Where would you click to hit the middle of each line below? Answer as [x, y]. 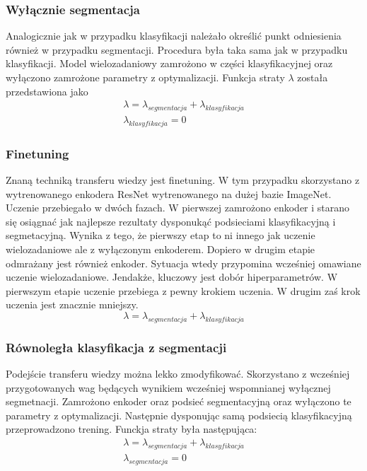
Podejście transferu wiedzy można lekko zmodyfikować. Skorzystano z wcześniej [178, 374]
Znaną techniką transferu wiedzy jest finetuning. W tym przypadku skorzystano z [183, 180]
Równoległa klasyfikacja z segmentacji [116, 347]
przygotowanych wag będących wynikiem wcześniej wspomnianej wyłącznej [168, 387]
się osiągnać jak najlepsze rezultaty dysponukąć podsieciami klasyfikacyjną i [171, 221]
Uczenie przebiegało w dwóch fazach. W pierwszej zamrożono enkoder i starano [178, 208]
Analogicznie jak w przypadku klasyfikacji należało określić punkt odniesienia [174, 36]
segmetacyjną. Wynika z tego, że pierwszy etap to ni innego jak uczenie [161, 235]
